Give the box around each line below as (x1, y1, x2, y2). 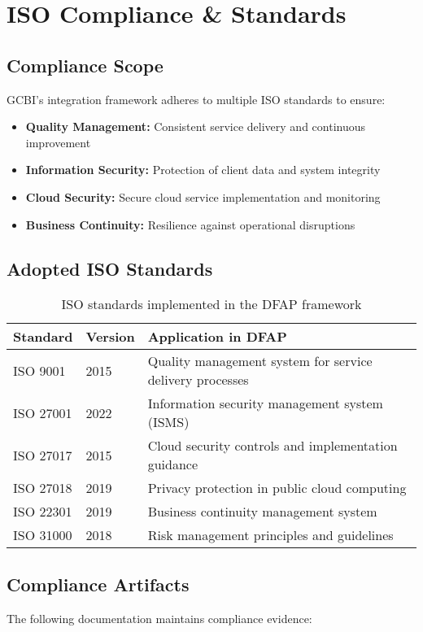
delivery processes (147, 370, 249, 390)
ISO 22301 (13, 502, 72, 521)
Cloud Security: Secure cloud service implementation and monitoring (25, 188, 381, 205)
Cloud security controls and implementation (147, 436, 398, 455)
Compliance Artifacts (7, 571, 190, 596)
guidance (147, 455, 198, 474)
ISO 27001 (13, 403, 72, 422)
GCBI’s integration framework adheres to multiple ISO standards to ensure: (7, 90, 386, 107)
